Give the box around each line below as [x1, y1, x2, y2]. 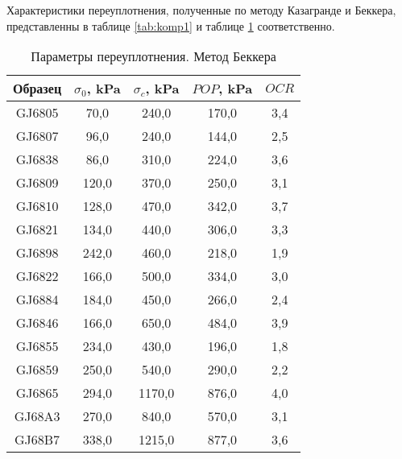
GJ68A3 [14, 407, 60, 426]
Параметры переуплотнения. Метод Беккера [31, 47, 276, 66]
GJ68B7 [14, 430, 60, 449]
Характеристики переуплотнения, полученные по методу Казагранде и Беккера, [6, 2, 396, 18]
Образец [13, 79, 62, 98]
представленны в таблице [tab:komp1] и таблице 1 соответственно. [6, 17, 335, 34]
